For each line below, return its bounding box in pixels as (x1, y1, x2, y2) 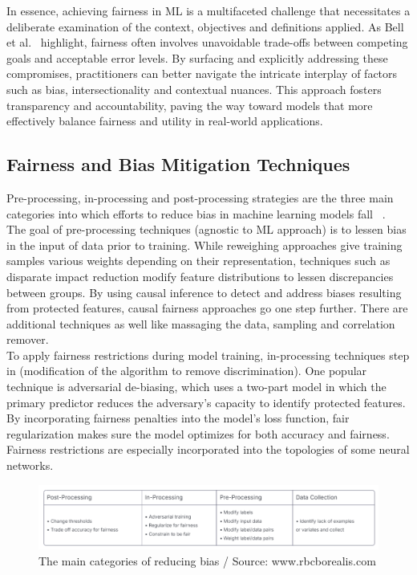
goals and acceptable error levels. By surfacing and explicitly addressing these (6, 49, 388, 66)
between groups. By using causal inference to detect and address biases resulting (6, 283, 402, 300)
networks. (6, 457, 54, 474)
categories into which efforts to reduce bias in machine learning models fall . (6, 205, 386, 222)
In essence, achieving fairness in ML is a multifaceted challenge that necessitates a (6, 2, 411, 18)
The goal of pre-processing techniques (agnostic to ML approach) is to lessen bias (6, 221, 407, 238)
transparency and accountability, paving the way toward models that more (6, 96, 373, 113)
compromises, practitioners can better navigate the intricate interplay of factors (6, 65, 398, 82)
